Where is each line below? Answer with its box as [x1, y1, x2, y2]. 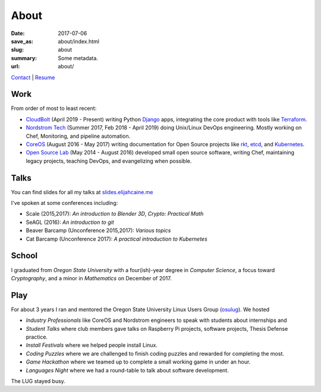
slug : [11, 46, 24, 53]
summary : [11, 54, 37, 62]
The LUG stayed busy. [11, 377, 65, 384]
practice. [26, 333, 48, 340]
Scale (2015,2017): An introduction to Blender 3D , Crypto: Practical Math [26, 210, 204, 217]
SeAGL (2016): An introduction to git [26, 219, 114, 226]
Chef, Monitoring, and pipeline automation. [26, 132, 131, 140]
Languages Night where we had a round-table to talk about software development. [26, 366, 229, 374]
